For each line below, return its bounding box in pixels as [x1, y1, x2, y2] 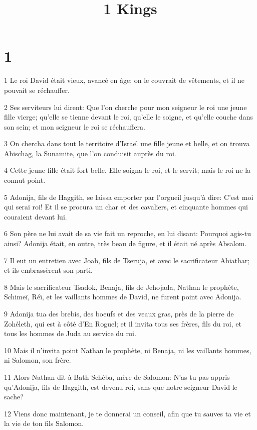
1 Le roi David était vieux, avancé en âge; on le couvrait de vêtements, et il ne [4, 75, 244, 85]
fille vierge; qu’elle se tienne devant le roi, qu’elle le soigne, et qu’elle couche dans [4, 112, 253, 122]
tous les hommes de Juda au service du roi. [4, 328, 136, 339]
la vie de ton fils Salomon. [4, 418, 84, 428]
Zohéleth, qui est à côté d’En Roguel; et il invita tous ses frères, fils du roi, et [4, 318, 241, 329]
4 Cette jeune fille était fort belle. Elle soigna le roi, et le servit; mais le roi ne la [4, 165, 251, 175]
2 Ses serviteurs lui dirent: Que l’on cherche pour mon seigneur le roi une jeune [4, 101, 247, 112]
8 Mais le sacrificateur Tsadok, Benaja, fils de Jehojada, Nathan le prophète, [4, 281, 239, 292]
